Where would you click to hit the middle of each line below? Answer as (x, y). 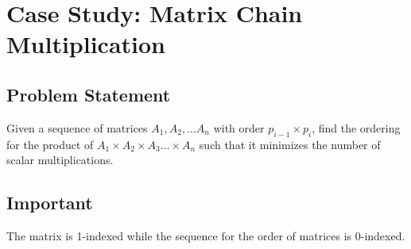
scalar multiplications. (60, 160)
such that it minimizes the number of (290, 144)
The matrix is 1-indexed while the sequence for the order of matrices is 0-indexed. (206, 235)
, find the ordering (356, 127)
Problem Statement (89, 94)
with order (239, 127)
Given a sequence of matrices (77, 127)
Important (50, 203)
